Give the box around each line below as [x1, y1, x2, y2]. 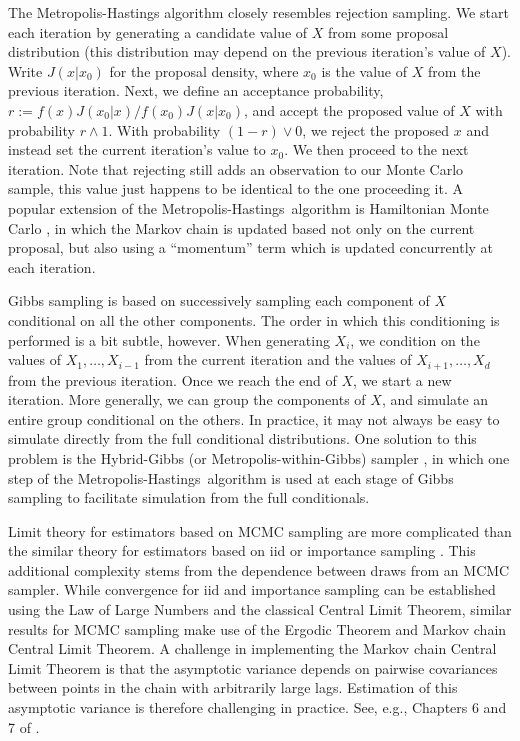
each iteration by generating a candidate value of [8, 21, 308, 42]
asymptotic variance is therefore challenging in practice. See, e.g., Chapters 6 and [8, 697, 507, 718]
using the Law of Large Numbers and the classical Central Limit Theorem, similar [8, 599, 512, 620]
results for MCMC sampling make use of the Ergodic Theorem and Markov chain [8, 618, 507, 639]
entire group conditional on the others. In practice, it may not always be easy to [8, 408, 500, 429]
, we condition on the [350, 329, 480, 350]
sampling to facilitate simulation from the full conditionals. [8, 487, 370, 508]
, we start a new [353, 369, 452, 390]
